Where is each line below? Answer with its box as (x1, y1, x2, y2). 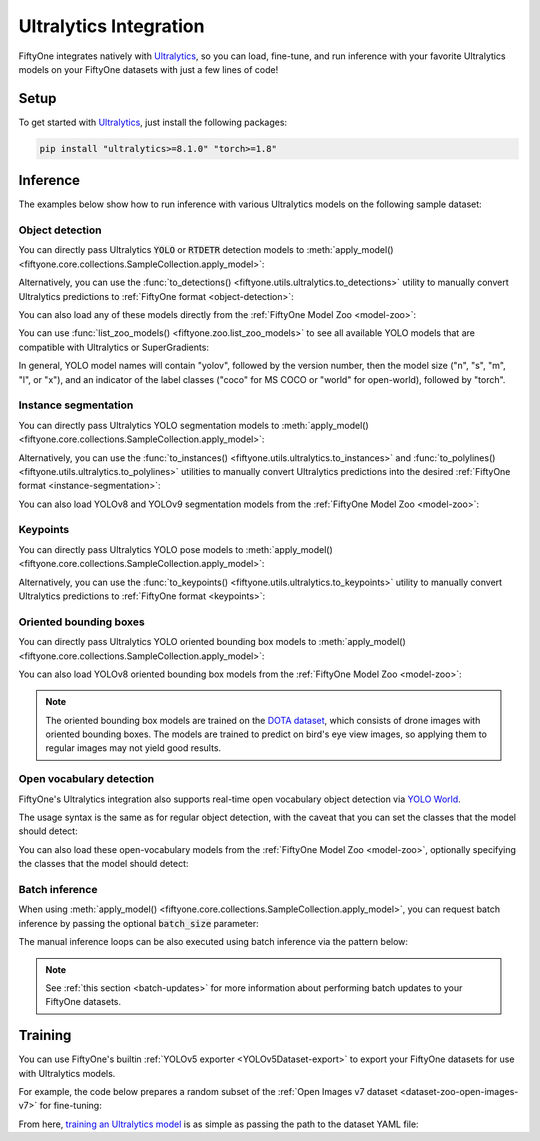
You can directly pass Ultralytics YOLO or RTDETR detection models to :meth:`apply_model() (18, 244, 394, 256)
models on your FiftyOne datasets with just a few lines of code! (18, 63, 279, 75)
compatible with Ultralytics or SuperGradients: (18, 341, 210, 353)
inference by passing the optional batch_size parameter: (18, 917, 259, 929)
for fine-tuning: (39, 1100, 102, 1112)
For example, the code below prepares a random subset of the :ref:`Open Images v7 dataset (18, 1085, 399, 1097)
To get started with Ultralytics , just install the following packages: (18, 116, 288, 128)
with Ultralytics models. (18, 1067, 116, 1079)
